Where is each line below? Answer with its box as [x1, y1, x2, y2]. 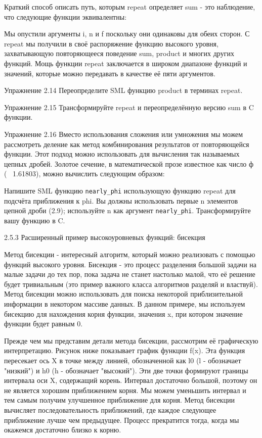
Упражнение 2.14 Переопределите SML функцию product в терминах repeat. [4, 85, 243, 95]
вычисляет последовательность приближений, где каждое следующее [4, 404, 216, 415]
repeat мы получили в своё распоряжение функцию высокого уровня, [4, 38, 219, 48]
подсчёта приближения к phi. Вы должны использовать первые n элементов [4, 195, 238, 206]
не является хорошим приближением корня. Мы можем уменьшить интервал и [4, 384, 246, 395]
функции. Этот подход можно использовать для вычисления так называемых [4, 149, 240, 159]
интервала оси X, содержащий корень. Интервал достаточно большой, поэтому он [4, 375, 257, 385]
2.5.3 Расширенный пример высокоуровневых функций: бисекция [4, 232, 205, 242]
